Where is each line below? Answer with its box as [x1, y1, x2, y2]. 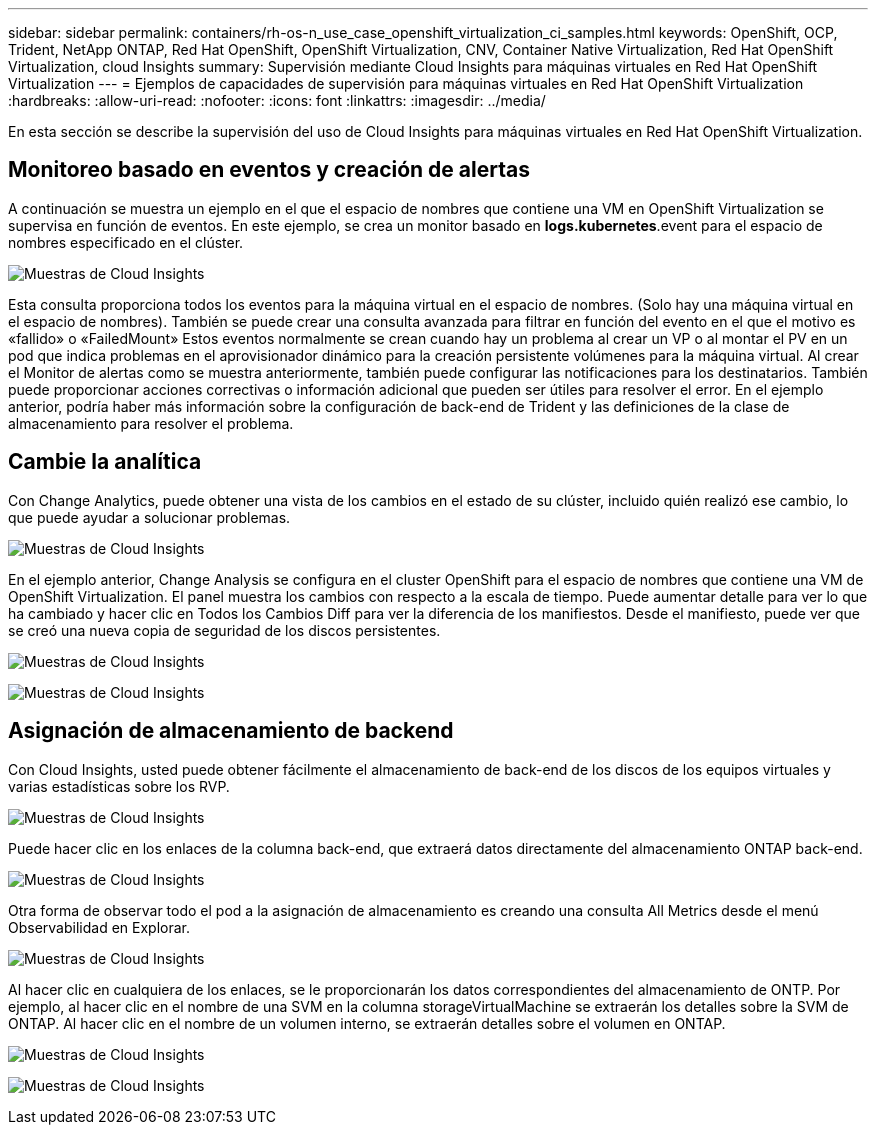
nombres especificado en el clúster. [8, 233, 244, 251]
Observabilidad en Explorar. [8, 918, 191, 936]
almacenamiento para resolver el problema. [8, 414, 294, 432]
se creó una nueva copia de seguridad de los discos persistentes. [8, 621, 441, 639]
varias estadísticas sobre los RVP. [8, 777, 230, 795]
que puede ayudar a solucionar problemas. [8, 508, 291, 526]
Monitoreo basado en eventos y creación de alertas [8, 157, 530, 183]
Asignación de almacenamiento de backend [8, 718, 454, 744]
